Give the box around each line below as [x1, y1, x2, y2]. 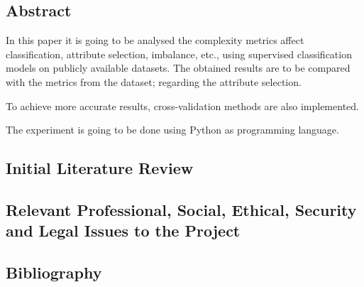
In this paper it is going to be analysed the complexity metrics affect [6, 33, 304, 48]
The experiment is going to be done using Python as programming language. [6, 122, 339, 137]
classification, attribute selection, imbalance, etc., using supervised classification [6, 46, 352, 61]
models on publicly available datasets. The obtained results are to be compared [6, 60, 351, 75]
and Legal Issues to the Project [6, 220, 241, 242]
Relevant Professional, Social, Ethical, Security [6, 198, 357, 220]
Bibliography [6, 261, 102, 283]
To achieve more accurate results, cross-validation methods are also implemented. [6, 98, 359, 113]
